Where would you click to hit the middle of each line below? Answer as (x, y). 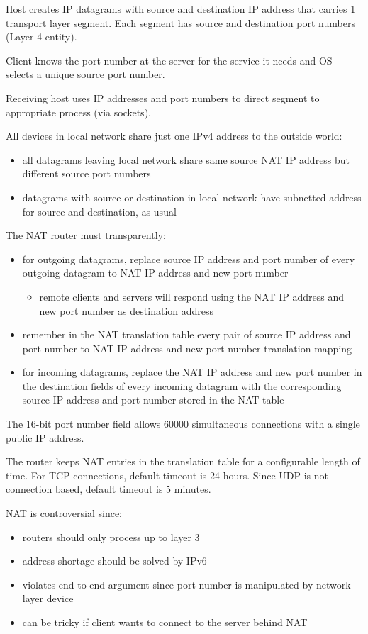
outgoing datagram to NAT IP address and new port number (155, 273)
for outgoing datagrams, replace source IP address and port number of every (189, 258)
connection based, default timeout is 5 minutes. (108, 489)
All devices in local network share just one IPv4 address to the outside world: (174, 136)
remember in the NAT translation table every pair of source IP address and (186, 334)
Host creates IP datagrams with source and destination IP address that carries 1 (181, 9)
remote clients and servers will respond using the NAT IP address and (192, 296)
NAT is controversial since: (64, 513)
